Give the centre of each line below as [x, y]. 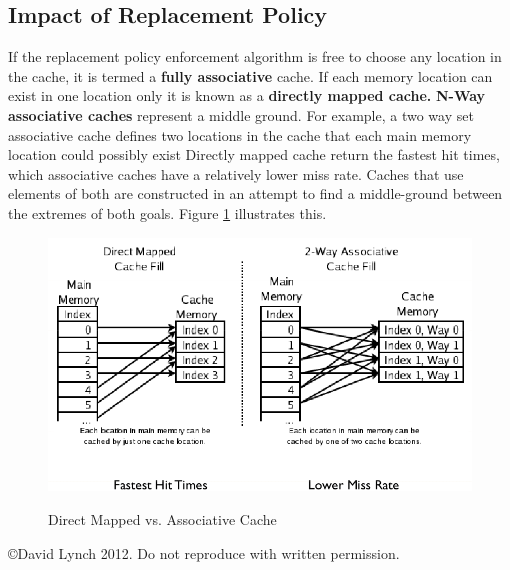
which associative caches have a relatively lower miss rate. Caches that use [236, 173]
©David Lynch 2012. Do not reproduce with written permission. [204, 552]
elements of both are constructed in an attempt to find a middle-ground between [255, 193]
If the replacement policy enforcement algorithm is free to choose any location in [255, 56]
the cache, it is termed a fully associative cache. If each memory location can [250, 75]
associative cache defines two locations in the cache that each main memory [240, 134]
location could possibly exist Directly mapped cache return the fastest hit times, [254, 154]
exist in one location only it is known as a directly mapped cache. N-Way [247, 95]
